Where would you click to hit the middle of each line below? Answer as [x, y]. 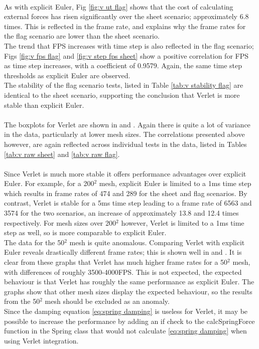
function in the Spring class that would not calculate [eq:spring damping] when [125, 331]
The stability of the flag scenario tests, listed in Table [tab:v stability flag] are [124, 85]
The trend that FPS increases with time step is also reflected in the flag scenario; [129, 45]
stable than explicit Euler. [44, 105]
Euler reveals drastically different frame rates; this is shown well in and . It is [123, 252]
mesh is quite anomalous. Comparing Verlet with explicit [157, 242]
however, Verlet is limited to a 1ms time [183, 222]
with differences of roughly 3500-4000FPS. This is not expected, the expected [123, 272]
